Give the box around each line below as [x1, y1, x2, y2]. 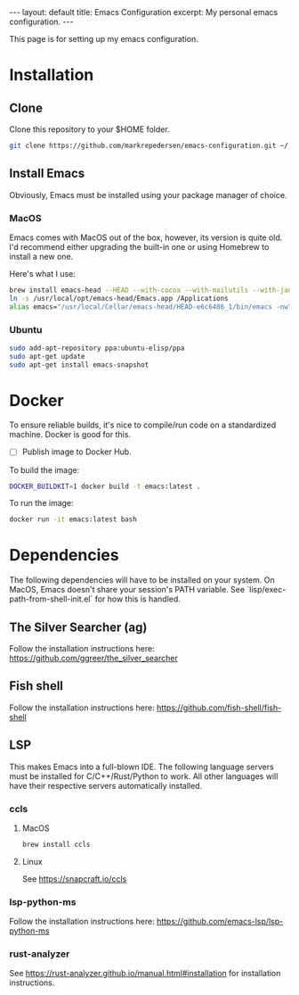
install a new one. [9, 251, 74, 261]
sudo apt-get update [9, 352, 86, 361]
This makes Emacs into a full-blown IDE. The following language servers [9, 761, 274, 772]
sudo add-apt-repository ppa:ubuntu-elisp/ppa [9, 344, 185, 352]
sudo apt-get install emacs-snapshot [9, 360, 149, 369]
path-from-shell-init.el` [9, 593, 93, 604]
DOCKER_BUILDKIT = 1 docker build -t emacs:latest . [9, 482, 201, 491]
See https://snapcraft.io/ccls [21, 873, 127, 884]
